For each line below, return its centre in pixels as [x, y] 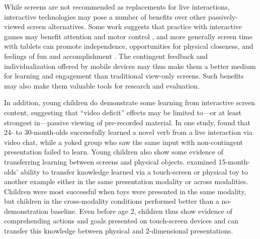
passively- [223, 16]
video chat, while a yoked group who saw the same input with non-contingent [124, 142]
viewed [15, 26]
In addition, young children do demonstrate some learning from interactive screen [130, 102]
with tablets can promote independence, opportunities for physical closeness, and [129, 46]
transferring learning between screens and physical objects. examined [110, 161]
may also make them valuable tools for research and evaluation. [102, 85]
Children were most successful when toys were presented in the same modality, [125, 191]
